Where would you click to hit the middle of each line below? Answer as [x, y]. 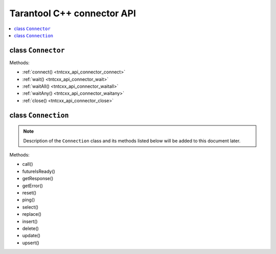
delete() [31, 228]
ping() [29, 200]
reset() [29, 193]
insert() [30, 221]
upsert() [31, 243]
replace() [32, 214]
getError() [33, 186]
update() [31, 236]
